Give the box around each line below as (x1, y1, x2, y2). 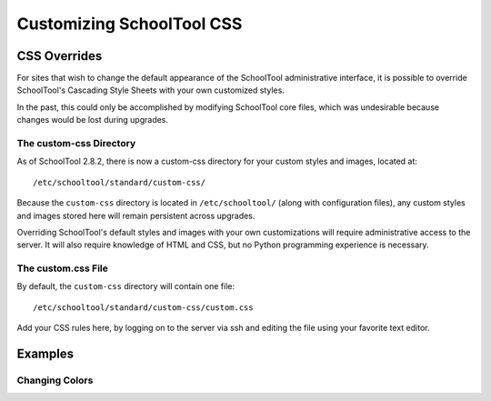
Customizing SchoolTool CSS (16, 14, 243, 34)
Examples (16, 346, 75, 362)
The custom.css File (16, 262, 108, 275)
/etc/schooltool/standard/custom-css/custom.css (33, 302, 254, 313)
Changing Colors (16, 374, 94, 386)
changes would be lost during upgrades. (16, 115, 168, 125)
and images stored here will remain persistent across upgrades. (16, 210, 256, 221)
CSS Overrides (16, 48, 103, 64)
